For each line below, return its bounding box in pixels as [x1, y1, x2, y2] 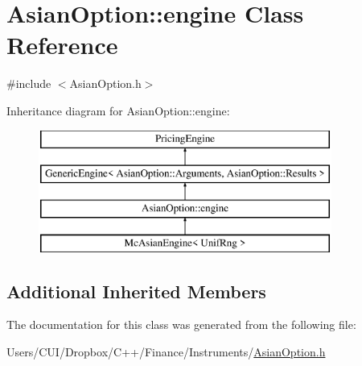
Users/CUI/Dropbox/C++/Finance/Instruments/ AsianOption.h [6, 343, 326, 360]
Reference [6, 28, 118, 61]
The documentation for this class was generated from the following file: [6, 316, 356, 333]
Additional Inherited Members [6, 278, 266, 303]
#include [6, 75, 51, 92]
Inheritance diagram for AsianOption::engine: [6, 102, 230, 119]
